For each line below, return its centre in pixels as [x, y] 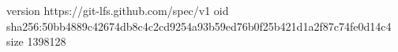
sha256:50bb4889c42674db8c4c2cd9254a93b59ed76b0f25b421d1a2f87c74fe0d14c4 [199, 26]
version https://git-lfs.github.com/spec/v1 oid [118, 10]
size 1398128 [36, 41]
